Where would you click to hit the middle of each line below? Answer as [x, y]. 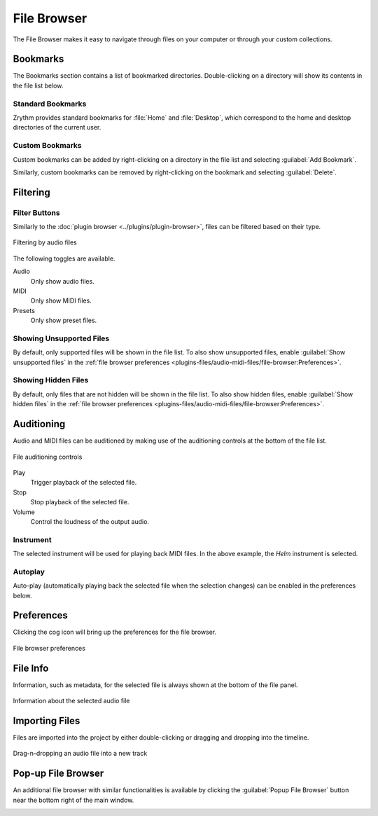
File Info [31, 668]
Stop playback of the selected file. [80, 502]
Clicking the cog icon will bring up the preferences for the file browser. [115, 632]
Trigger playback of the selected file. [84, 483]
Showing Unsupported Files [61, 338]
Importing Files [47, 720]
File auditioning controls [48, 457]
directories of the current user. [57, 127]
